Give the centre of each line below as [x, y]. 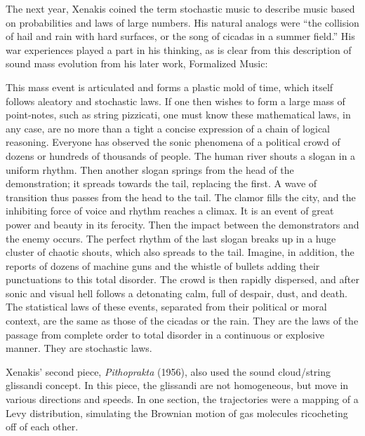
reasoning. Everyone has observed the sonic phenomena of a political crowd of [173, 142]
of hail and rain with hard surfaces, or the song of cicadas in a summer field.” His [180, 36]
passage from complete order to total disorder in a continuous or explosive [165, 334]
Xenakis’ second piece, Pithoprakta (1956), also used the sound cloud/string [168, 371]
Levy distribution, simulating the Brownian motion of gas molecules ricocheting [177, 413]
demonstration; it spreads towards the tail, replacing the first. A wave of [161, 183]
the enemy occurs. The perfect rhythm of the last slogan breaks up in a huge [171, 238]
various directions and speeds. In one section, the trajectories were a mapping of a [182, 399]
